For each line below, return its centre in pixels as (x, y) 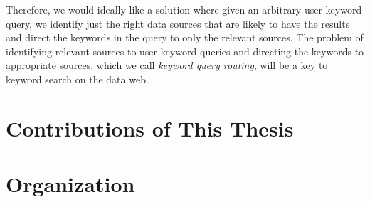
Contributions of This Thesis (150, 128)
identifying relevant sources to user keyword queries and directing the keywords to (185, 51)
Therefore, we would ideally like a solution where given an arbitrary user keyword (184, 9)
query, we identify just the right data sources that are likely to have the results (178, 23)
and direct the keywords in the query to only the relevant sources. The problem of (185, 37)
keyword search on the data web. (77, 79)
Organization (70, 184)
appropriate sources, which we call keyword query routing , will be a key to (167, 65)
